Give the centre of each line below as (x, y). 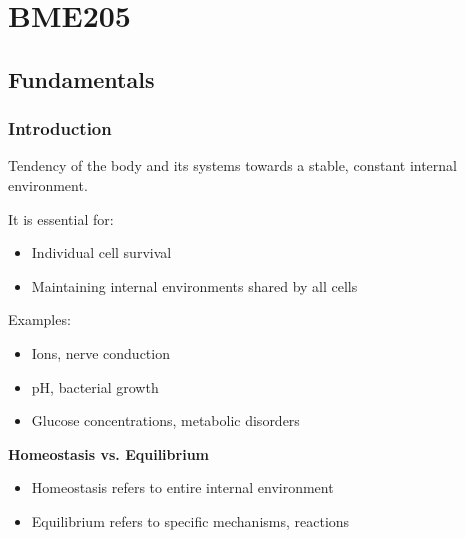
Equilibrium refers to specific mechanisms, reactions (190, 520)
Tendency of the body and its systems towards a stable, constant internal (232, 165)
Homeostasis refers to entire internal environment (182, 487)
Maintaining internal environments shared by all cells (194, 285)
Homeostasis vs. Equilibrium (108, 453)
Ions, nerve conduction (100, 352)
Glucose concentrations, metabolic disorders (165, 420)
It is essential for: (61, 218)
